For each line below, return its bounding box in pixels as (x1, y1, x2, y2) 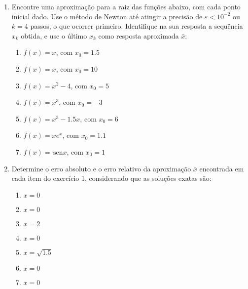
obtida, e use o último (21, 30, 87, 41)
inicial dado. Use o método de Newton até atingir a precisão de (11, 11, 203, 21)
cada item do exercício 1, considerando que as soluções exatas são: (11, 173, 212, 183)
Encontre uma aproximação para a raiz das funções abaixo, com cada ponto (11, 1, 241, 11)
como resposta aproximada (98, 30, 179, 41)
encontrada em (199, 163, 244, 173)
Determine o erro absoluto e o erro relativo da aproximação (11, 163, 191, 173)
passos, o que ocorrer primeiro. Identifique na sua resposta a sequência (30, 21, 243, 31)
